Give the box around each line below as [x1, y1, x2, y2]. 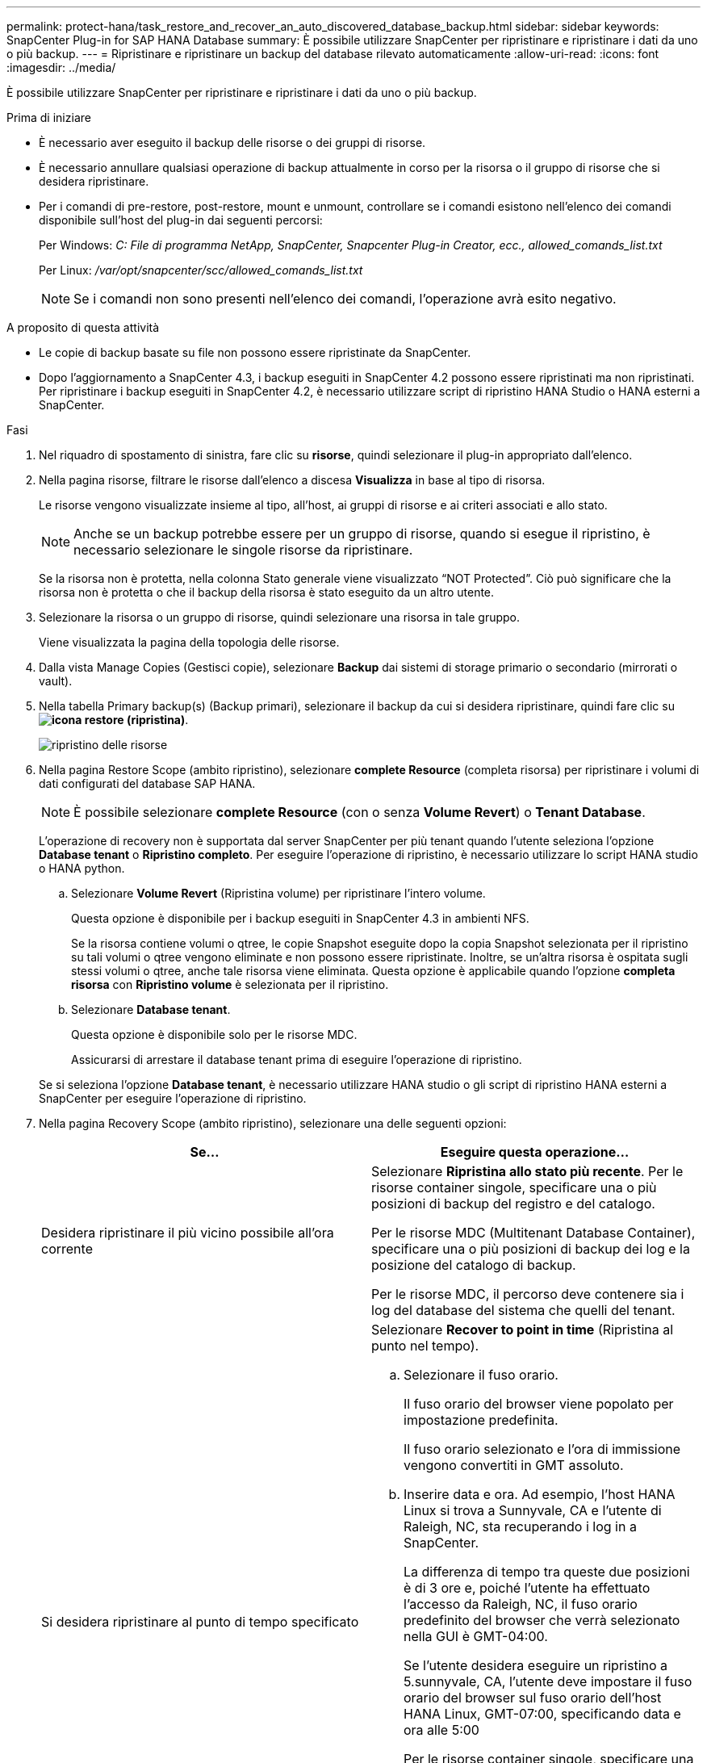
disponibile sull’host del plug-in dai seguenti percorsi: [39, 213, 323, 227]
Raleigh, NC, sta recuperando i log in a [404, 1518, 637, 1535]
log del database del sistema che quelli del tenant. [371, 1302, 676, 1318]
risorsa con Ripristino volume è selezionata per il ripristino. [71, 978, 389, 991]
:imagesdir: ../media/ [6, 61, 116, 74]
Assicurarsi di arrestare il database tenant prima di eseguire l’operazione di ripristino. [71, 1053, 522, 1066]
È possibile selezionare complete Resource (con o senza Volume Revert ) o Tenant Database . [73, 804, 646, 820]
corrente [41, 1241, 93, 1257]
